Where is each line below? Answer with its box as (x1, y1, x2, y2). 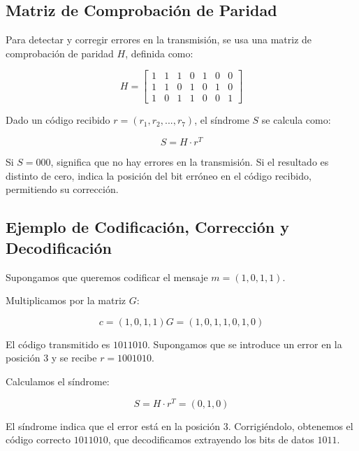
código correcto (6, 432, 71, 447)
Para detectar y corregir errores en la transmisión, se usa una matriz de (6, 32, 312, 47)
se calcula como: (261, 113, 331, 127)
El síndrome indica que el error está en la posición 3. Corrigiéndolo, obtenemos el (6, 418, 353, 433)
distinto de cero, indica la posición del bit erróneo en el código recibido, (6, 168, 312, 182)
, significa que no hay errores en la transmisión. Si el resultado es (50, 155, 329, 169)
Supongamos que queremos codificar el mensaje (6, 269, 208, 284)
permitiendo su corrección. (6, 182, 119, 196)
